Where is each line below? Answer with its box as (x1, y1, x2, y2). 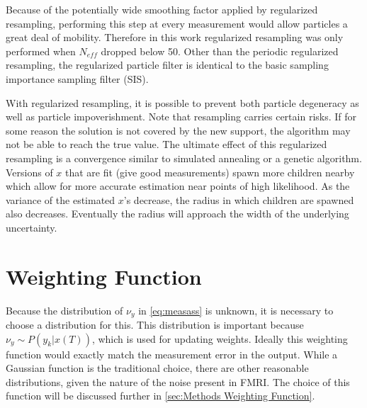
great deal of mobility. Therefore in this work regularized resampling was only (6, 30, 344, 45)
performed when (6, 43, 76, 58)
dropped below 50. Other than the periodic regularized (101, 43, 339, 58)
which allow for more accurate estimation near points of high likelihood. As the (6, 178, 350, 193)
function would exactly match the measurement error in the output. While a (6, 346, 338, 361)
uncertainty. (6, 220, 57, 234)
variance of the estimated (6, 192, 115, 207)
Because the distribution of (6, 302, 123, 317)
